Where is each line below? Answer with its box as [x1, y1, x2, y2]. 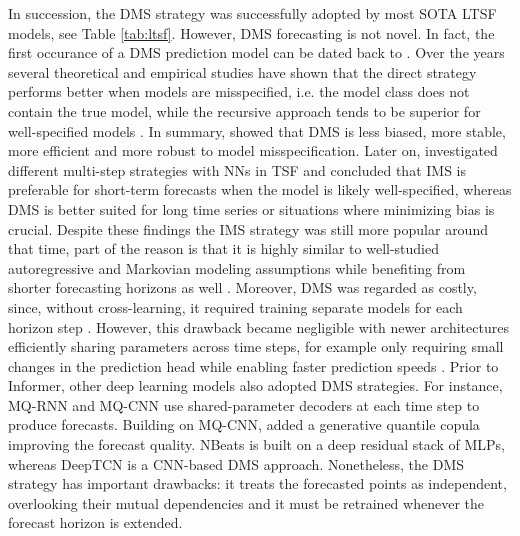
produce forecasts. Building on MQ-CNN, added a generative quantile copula [8, 414, 480, 435]
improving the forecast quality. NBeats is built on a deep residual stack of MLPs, [8, 434, 506, 455]
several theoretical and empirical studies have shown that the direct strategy [8, 61, 477, 82]
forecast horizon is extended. [8, 512, 183, 533]
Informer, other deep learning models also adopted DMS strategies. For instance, [8, 375, 503, 396]
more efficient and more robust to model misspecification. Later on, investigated [8, 140, 498, 161]
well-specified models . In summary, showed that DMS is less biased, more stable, [8, 120, 506, 141]
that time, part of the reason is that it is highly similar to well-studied [8, 238, 440, 259]
